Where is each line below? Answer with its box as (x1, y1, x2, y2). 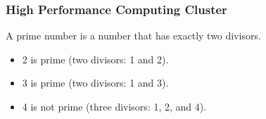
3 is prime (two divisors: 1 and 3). (22, 75, 169, 90)
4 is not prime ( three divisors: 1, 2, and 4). (22, 99, 207, 113)
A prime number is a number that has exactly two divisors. (6, 28, 261, 43)
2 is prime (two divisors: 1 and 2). (22, 51, 169, 66)
